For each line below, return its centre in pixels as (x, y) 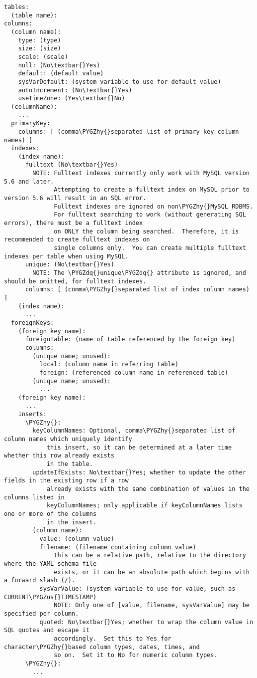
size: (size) (40, 49)
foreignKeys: (33, 323)
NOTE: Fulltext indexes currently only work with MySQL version (141, 173)
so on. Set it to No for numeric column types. (136, 655)
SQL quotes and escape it (47, 630)
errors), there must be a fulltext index (74, 223)
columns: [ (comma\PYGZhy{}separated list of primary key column (128, 131)
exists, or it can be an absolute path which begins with (152, 572)
